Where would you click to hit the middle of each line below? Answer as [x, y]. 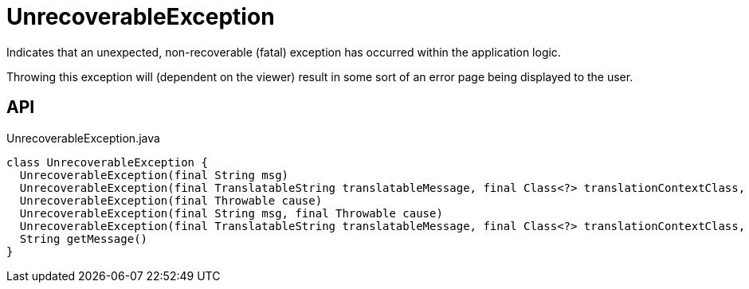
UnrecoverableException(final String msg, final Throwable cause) [231, 213]
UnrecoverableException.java [83, 138]
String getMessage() [84, 238]
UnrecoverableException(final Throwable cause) [171, 200]
